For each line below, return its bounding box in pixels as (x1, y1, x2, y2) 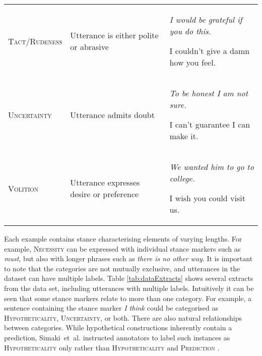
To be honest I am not (169, 87, 248, 99)
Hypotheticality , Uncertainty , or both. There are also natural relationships (4, 312, 242, 323)
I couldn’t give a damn (169, 45, 250, 56)
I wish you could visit (169, 192, 245, 204)
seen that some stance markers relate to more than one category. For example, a (4, 292, 252, 303)
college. (169, 172, 195, 184)
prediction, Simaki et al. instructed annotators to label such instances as (4, 332, 230, 342)
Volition (8, 182, 39, 194)
